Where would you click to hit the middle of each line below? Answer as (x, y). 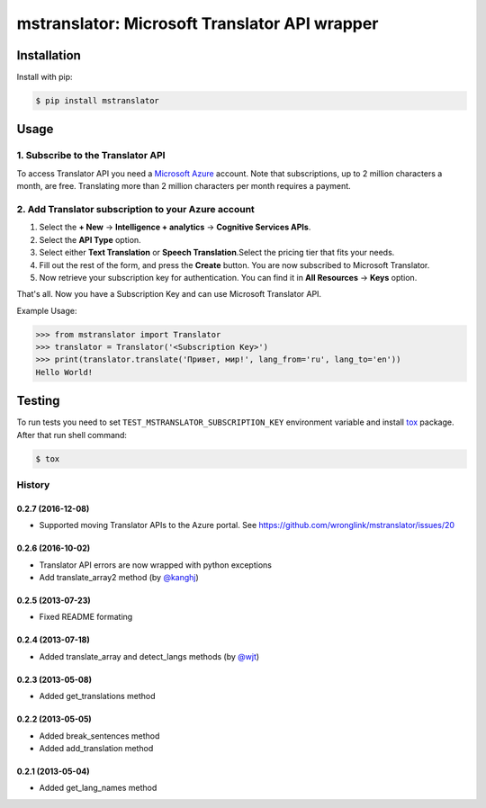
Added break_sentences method (99, 736)
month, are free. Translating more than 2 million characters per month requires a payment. (184, 186)
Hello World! (64, 372)
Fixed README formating (86, 617)
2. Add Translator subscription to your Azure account (136, 209)
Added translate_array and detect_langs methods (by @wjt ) (149, 656)
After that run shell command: (72, 435)
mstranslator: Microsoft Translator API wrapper (198, 23)
